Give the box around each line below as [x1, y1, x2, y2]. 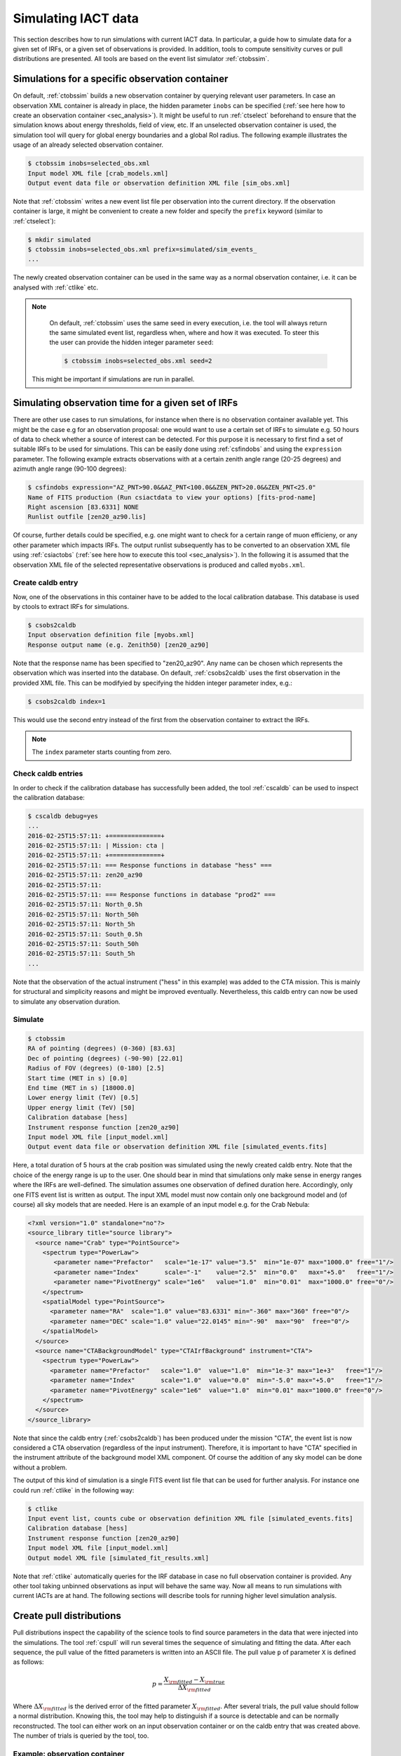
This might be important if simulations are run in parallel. [32, 375, 195, 384]
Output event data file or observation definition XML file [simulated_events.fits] [27, 1143, 327, 1151]
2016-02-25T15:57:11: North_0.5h [27, 900, 143, 909]
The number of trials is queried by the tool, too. [13, 1731, 149, 1740]
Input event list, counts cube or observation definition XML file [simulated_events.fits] [27, 1514, 353, 1523]
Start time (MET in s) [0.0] [27, 1074, 128, 1082]
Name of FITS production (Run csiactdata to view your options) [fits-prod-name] [27, 493, 317, 502]
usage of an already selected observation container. [13, 140, 164, 149]
